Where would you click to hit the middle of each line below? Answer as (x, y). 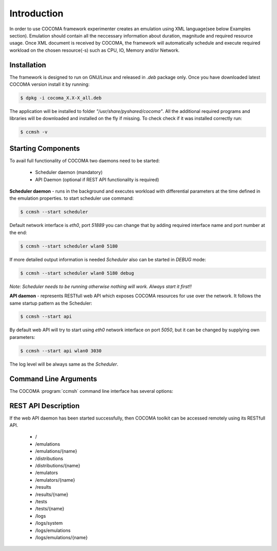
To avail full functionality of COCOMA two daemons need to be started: (85, 160)
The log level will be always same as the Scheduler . (64, 364)
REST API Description (44, 406)
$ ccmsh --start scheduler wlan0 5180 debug (77, 273)
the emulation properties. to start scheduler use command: (72, 198)
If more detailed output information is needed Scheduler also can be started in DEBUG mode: (108, 259)
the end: (18, 232)
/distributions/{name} (58, 465)
